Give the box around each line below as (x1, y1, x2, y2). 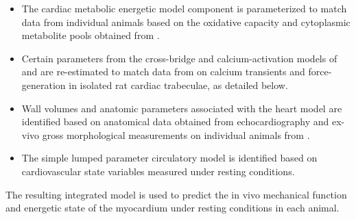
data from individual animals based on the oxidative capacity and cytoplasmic (21, 14, 351, 29)
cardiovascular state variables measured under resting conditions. (21, 164, 295, 178)
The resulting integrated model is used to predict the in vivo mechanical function (5, 187, 347, 201)
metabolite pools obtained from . (21, 28, 160, 42)
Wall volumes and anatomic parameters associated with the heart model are (21, 101, 342, 115)
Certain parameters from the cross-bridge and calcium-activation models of (21, 51, 337, 65)
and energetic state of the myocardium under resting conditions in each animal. (5, 201, 340, 215)
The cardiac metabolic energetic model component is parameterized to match (21, 1, 347, 15)
